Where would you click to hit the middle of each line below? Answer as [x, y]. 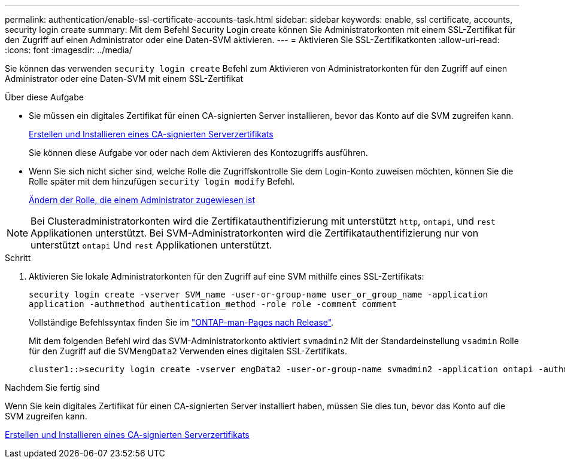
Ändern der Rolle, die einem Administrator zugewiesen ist [142, 200]
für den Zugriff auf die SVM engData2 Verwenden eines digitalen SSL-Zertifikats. [188, 351]
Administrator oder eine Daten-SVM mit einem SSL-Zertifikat [124, 79]
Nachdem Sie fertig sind [52, 387]
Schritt [18, 258]
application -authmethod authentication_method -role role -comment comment [213, 304]
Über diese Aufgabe [44, 97]
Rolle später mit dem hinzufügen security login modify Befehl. [162, 181]
